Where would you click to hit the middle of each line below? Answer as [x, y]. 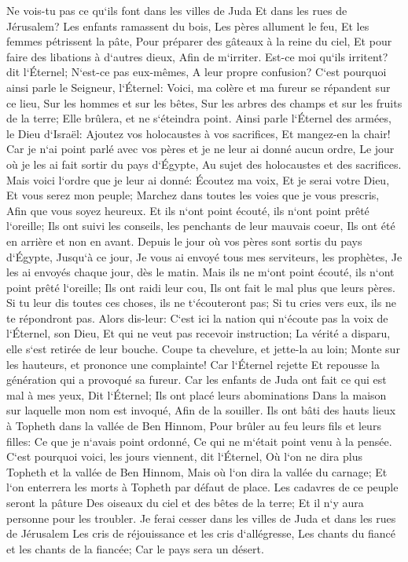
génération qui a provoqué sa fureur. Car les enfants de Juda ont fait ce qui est [197, 380]
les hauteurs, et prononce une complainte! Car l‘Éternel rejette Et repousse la [193, 364]
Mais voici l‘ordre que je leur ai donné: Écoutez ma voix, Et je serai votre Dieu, [198, 179]
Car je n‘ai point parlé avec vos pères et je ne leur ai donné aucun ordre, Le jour [200, 149]
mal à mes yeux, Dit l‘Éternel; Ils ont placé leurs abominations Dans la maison [197, 394]
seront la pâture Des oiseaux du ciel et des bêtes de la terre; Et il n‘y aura [185, 502]
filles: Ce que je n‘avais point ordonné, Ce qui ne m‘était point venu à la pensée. [199, 441]
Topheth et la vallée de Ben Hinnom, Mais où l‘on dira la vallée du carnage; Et [197, 471]
